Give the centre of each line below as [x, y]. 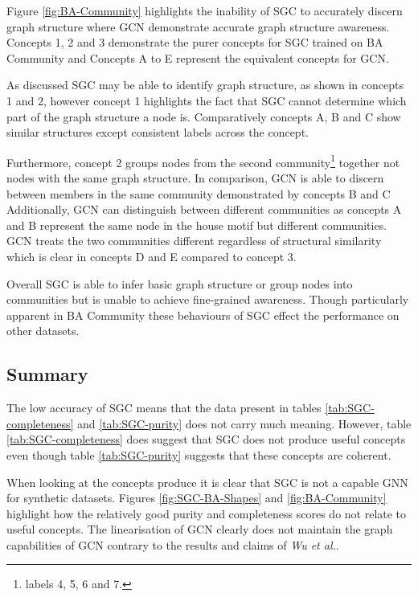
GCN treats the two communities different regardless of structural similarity [194, 241]
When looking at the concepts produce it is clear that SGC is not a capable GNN [207, 482]
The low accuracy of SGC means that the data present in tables [164, 408]
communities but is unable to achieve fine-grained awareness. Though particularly [208, 299]
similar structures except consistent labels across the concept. [158, 132]
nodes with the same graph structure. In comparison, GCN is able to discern [195, 178]
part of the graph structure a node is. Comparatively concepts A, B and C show [204, 116]
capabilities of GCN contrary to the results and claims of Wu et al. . [173, 544]
